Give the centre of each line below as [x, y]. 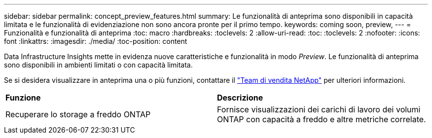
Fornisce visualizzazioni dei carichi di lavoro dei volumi [319, 109]
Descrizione [240, 98]
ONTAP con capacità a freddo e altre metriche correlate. [322, 119]
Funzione [23, 98]
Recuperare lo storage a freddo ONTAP [78, 114]
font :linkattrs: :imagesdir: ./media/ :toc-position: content [96, 41]
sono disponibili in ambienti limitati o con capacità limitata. [98, 65]
